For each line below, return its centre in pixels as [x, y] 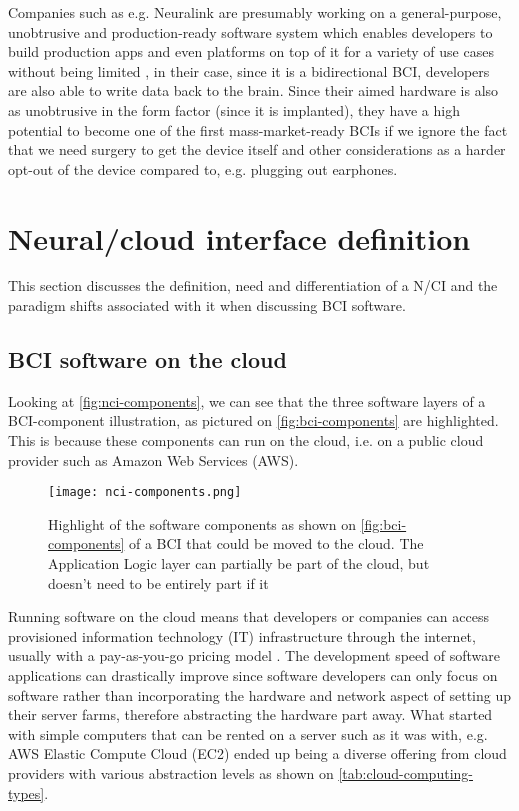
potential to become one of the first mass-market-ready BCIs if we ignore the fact [258, 129]
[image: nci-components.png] [145, 492]
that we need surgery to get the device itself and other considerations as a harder [257, 149]
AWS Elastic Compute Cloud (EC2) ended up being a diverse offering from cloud [257, 753]
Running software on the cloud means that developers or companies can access [248, 616]
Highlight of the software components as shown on [202, 523]
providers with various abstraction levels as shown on [171, 773]
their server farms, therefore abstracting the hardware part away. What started [250, 714]
